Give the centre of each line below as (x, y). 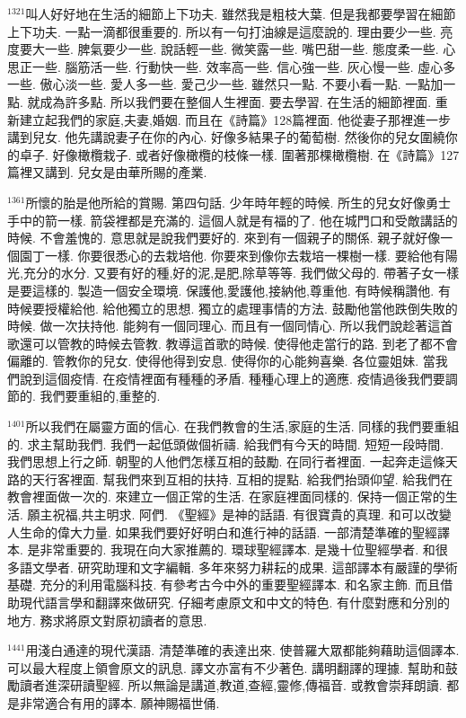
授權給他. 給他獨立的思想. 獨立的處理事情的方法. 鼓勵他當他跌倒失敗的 (251, 308)
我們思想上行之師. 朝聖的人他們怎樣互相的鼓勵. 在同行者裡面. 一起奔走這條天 (233, 461)
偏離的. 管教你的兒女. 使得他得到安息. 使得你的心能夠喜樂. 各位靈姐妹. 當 (221, 361)
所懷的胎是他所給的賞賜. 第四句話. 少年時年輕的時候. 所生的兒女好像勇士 (238, 202)
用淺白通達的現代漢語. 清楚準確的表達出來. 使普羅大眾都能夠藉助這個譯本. (242, 650)
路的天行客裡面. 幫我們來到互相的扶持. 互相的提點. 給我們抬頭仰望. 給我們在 (230, 479)
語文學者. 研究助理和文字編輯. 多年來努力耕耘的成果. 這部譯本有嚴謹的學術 (238, 567)
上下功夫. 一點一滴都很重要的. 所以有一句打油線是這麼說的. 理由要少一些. (222, 31)
